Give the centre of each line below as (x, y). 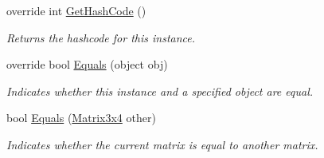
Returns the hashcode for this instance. (101, 37)
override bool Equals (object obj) (87, 64)
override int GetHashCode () (76, 10)
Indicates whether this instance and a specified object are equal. (160, 91)
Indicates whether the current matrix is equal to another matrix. (162, 144)
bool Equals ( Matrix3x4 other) (81, 118)
